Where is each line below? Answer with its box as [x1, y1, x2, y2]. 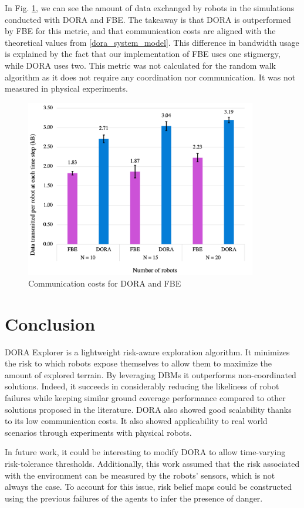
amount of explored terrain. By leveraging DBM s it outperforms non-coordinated [5, 368, 296, 381]
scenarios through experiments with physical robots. [5, 426, 192, 438]
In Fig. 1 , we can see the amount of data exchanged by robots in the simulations [5, 2, 295, 14]
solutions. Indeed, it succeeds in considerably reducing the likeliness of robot [5, 380, 279, 392]
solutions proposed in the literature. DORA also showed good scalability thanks [5, 403, 292, 415]
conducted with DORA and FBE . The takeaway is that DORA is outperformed [5, 13, 291, 25]
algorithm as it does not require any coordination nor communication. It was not [5, 70, 296, 83]
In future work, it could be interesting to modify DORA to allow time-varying [5, 446, 286, 458]
